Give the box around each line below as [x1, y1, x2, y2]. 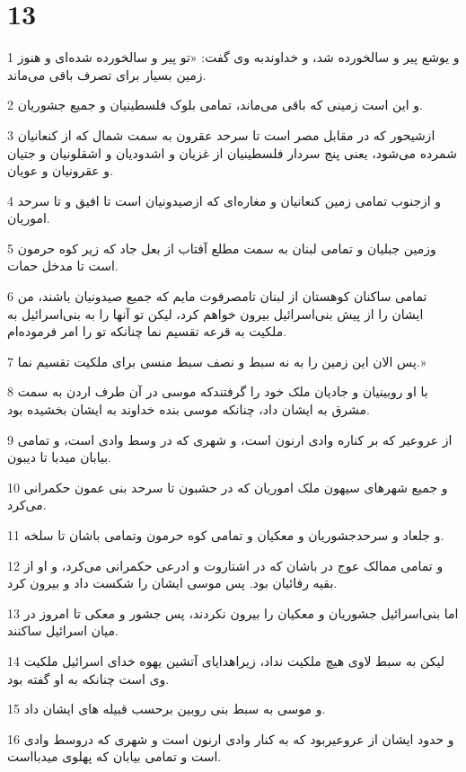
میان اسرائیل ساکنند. [7, 621, 119, 640]
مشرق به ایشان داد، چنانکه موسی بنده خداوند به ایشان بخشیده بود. [7, 400, 370, 419]
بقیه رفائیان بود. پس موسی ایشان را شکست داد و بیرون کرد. [7, 573, 338, 592]
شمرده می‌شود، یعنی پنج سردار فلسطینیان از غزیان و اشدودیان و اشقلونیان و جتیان [7, 143, 457, 162]
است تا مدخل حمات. [7, 256, 119, 275]
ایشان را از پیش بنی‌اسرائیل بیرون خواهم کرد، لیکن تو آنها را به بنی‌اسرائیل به [7, 304, 424, 323]
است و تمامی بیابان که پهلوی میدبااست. [7, 747, 222, 766]
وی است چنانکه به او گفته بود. [7, 669, 170, 688]
